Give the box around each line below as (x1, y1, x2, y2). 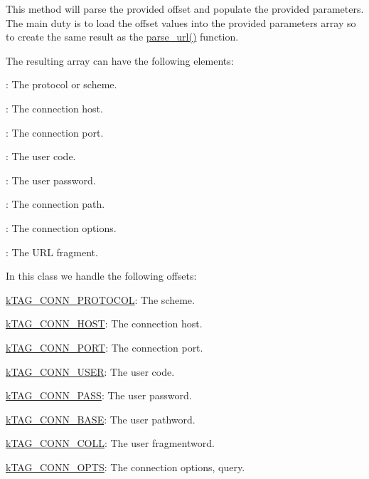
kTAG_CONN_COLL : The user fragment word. (6, 436, 215, 451)
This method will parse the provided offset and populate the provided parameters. (6, 1, 364, 16)
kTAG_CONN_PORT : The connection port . (6, 339, 203, 354)
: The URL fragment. (6, 244, 98, 259)
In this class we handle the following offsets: (6, 268, 197, 283)
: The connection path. (6, 196, 105, 211)
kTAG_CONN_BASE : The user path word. (6, 411, 196, 426)
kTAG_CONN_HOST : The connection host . (6, 316, 203, 331)
